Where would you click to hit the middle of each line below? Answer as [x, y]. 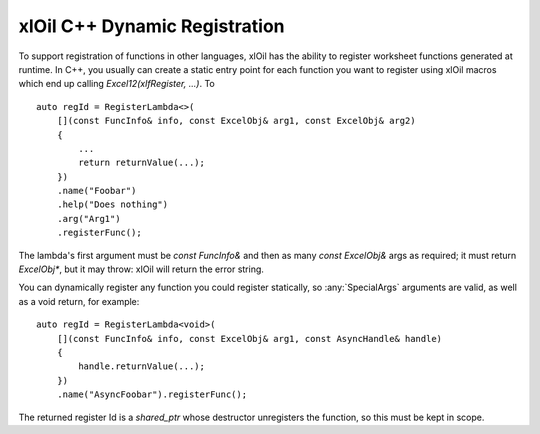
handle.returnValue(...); [141, 366]
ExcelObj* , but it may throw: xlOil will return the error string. [141, 269]
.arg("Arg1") [88, 218]
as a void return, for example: [79, 301]
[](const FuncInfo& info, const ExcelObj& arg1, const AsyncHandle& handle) [249, 338]
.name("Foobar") [96, 191]
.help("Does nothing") [112, 204]
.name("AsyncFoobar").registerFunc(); [152, 394]
